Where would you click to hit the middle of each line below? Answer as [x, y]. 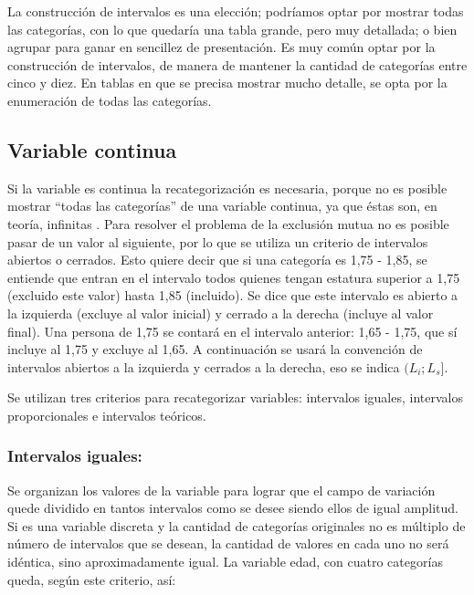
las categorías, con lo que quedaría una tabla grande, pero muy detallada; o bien [232, 29]
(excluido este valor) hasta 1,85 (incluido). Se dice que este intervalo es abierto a [233, 295]
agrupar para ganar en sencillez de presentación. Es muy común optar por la [221, 47]
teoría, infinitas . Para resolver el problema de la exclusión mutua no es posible [228, 223]
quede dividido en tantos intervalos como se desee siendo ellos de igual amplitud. [233, 508]
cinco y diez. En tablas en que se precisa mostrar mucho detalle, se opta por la [227, 83]
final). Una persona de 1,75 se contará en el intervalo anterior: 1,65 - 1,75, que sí [232, 331]
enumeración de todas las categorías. [110, 100]
